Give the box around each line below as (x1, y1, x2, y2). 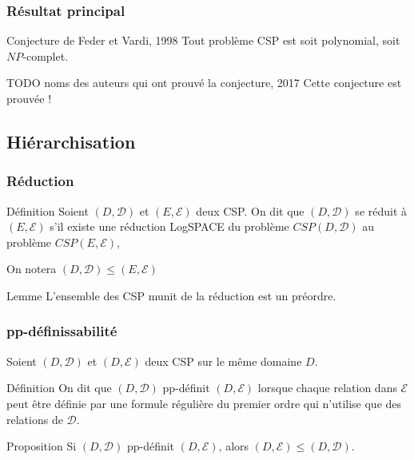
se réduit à (355, 202, 408, 219)
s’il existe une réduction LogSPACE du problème (50, 218, 289, 235)
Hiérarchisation (6, 129, 136, 153)
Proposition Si (6, 438, 77, 454)
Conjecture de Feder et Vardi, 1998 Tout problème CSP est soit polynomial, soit (6, 32, 400, 49)
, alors (218, 438, 249, 454)
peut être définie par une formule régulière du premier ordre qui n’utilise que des (6, 395, 402, 411)
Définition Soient (6, 202, 89, 219)
